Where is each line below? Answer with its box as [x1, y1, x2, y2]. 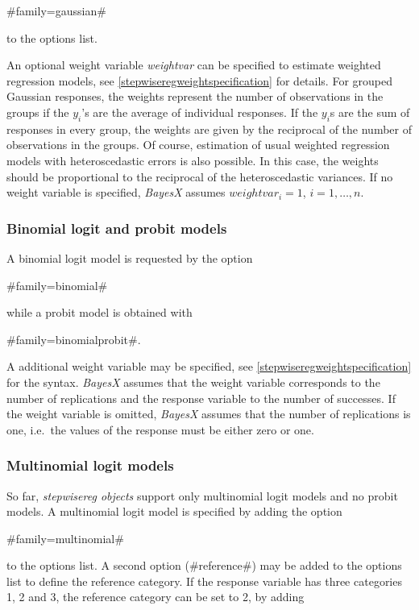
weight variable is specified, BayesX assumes [6, 184, 226, 201]
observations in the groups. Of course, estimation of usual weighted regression [6, 136, 390, 153]
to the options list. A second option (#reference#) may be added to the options [6, 557, 402, 574]
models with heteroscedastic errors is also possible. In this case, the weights [6, 151, 379, 168]
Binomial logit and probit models [6, 218, 227, 238]
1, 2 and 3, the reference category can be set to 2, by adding [6, 588, 305, 605]
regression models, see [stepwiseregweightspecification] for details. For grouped [6, 72, 392, 89]
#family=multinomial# [6, 529, 124, 546]
